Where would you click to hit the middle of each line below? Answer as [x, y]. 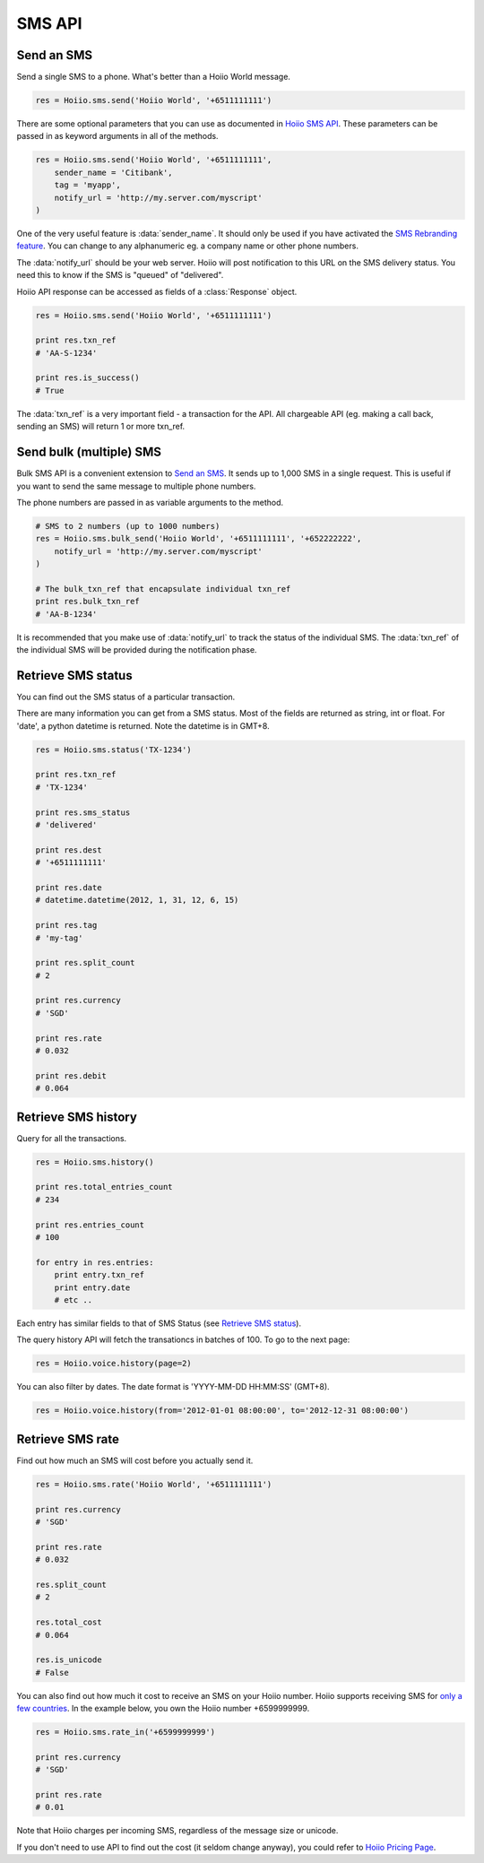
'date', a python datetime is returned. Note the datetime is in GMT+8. [143, 725]
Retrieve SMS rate [68, 1439]
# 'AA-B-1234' [66, 614]
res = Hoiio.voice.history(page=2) [113, 1364]
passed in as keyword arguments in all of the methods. [117, 136]
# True [50, 390]
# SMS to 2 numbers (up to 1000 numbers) [128, 526]
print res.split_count [85, 963]
